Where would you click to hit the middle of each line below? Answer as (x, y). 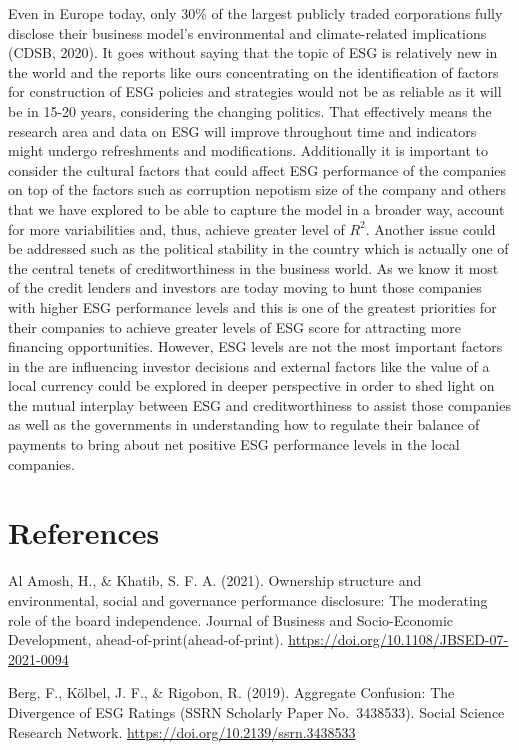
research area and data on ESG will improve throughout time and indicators (242, 130)
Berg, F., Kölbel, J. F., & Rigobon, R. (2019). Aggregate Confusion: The (231, 692)
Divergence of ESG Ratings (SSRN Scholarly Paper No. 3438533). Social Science (256, 711)
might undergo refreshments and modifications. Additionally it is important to (248, 150)
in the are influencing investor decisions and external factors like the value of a (249, 365)
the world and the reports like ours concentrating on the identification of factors (253, 71)
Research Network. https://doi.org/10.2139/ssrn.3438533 (182, 731)
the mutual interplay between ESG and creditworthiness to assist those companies (259, 404)
